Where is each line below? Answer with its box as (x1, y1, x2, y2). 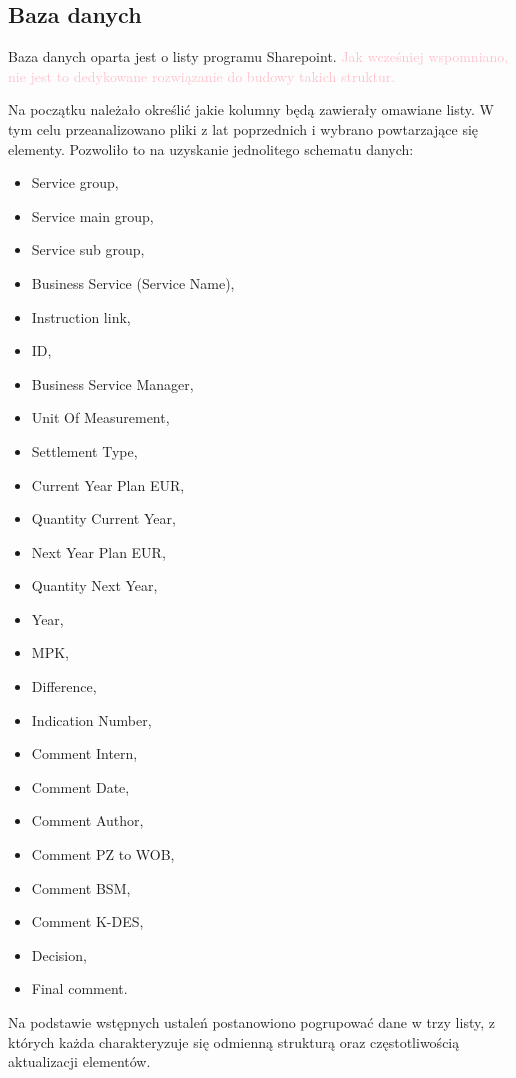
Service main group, (31, 205, 154, 226)
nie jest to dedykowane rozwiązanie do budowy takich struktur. (8, 65, 396, 86)
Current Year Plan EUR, (31, 474, 185, 495)
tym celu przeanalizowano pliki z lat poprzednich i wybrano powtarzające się (8, 118, 479, 139)
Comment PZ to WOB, (31, 844, 175, 865)
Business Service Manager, (31, 373, 194, 394)
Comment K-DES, (31, 911, 144, 932)
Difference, (31, 676, 97, 697)
